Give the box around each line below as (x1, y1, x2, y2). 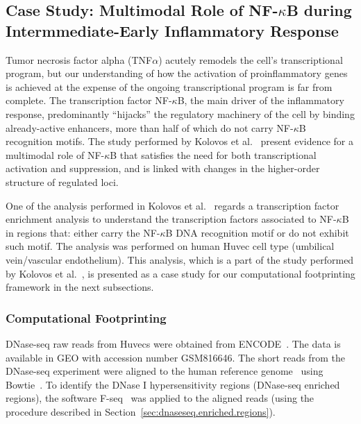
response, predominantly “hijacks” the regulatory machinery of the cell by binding (6, 106, 355, 121)
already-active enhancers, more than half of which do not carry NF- (6, 120, 294, 135)
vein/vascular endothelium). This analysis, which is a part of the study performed (6, 252, 354, 266)
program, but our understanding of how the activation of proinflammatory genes (6, 66, 348, 80)
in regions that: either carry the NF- (6, 225, 160, 239)
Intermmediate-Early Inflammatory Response (6, 19, 339, 41)
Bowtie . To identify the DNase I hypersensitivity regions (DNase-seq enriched (6, 377, 340, 391)
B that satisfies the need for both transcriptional (110, 147, 317, 162)
